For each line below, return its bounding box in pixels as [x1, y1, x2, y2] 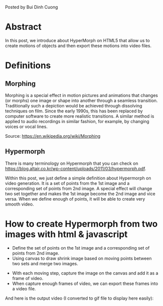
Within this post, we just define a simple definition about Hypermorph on [5, 175, 151, 181]
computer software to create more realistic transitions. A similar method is [5, 113, 154, 119]
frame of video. [12, 275, 44, 281]
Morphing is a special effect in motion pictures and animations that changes [5, 92, 158, 98]
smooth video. [5, 201, 34, 207]
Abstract [5, 22, 42, 32]
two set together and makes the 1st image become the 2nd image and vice [5, 191, 156, 197]
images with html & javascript [5, 229, 128, 240]
